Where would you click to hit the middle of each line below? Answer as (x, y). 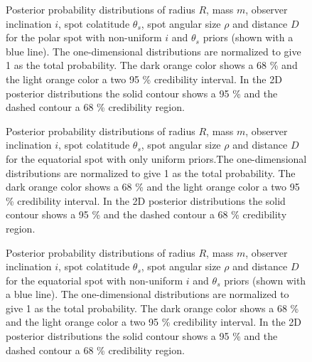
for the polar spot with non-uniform (84, 37)
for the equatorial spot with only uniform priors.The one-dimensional (156, 158)
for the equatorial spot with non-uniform (95, 280)
